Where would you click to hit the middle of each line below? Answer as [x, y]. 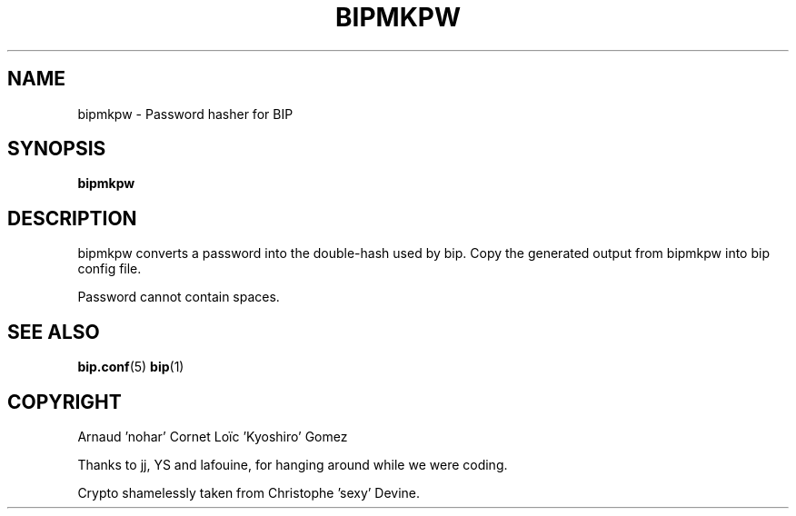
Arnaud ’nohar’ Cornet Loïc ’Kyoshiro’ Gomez [213, 436]
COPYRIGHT [65, 402]
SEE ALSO [54, 332]
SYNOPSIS [57, 149]
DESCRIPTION [72, 218]
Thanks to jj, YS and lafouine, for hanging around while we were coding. [293, 464]
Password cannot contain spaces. [179, 297]
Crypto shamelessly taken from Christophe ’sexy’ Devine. [249, 492]
